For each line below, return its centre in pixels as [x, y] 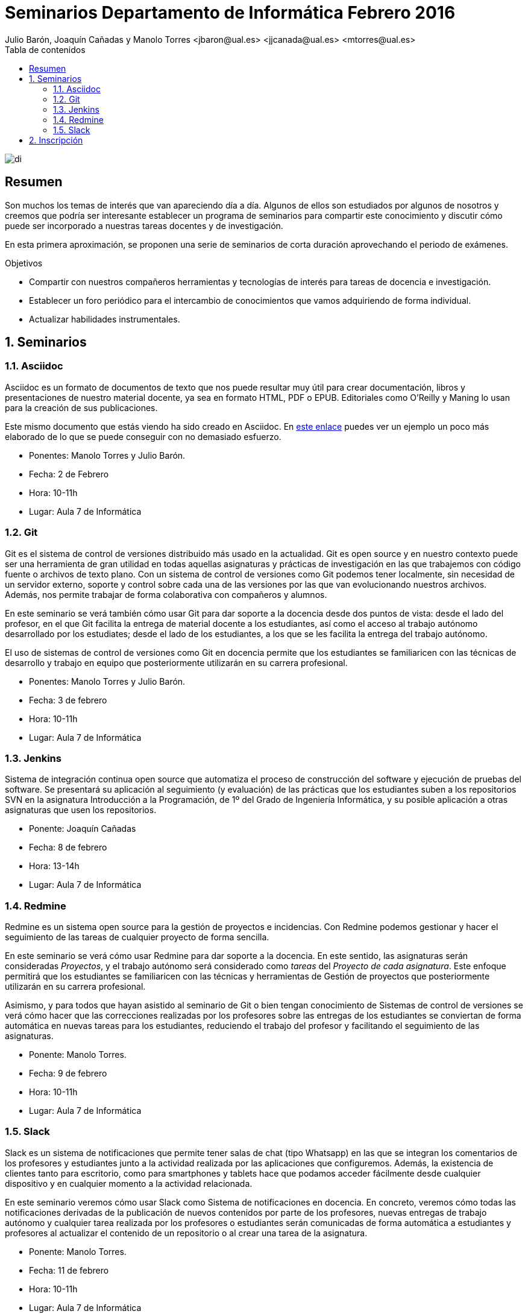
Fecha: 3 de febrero [68, 700]
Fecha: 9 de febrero [68, 1074]
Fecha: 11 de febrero [69, 1270]
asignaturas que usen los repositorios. [81, 810]
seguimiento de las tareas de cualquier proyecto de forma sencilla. [137, 937]
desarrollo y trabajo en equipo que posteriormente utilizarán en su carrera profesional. [176, 662]
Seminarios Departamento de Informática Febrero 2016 [230, 13]
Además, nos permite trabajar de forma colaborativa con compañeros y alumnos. [166, 594]
